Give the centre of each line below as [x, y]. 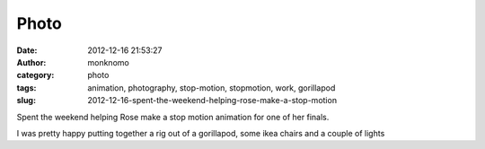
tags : [26, 88]
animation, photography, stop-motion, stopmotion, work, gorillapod [212, 88]
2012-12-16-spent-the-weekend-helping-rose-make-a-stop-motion [212, 101]
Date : [27, 50]
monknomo [108, 62]
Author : [31, 62]
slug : [26, 101]
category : [35, 75]
